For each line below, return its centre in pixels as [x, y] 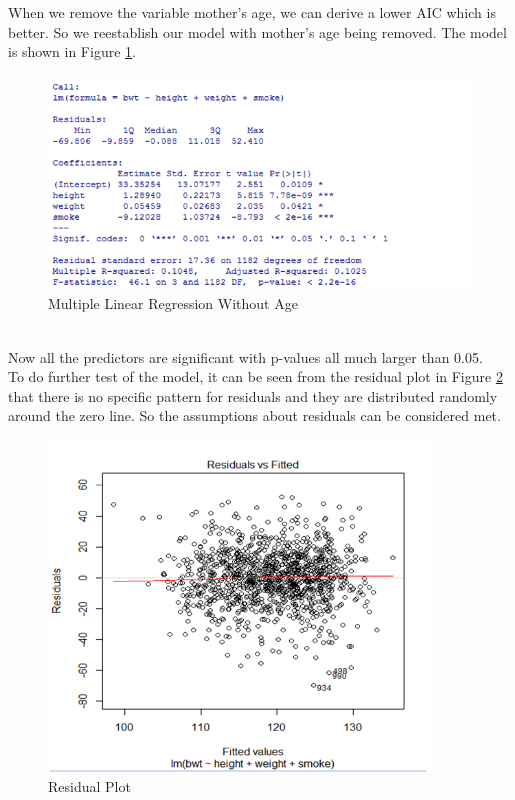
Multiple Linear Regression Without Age [173, 303]
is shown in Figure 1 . [72, 51]
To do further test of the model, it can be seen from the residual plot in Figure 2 [255, 376]
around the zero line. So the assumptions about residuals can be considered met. [254, 415]
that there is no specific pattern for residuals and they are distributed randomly [253, 395]
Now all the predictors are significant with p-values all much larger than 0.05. [245, 356]
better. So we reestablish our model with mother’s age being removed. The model [257, 31]
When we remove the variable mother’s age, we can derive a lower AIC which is [252, 12]
